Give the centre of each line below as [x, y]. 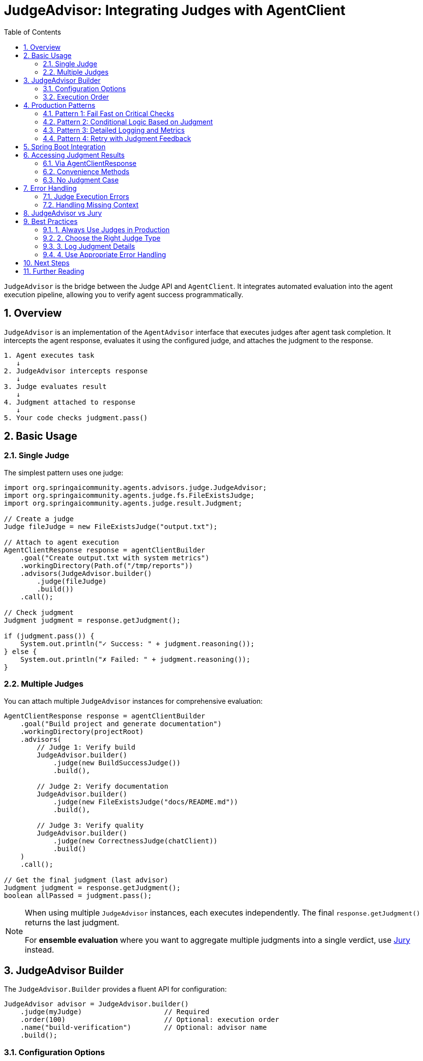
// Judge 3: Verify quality [90, 825]
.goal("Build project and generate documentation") [121, 724]
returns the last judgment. [72, 922]
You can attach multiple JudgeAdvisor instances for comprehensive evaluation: [133, 701]
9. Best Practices [51, 221]
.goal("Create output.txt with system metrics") [115, 558]
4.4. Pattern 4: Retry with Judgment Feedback [117, 138]
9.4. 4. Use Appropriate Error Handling [105, 254]
